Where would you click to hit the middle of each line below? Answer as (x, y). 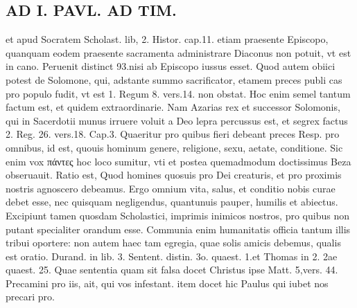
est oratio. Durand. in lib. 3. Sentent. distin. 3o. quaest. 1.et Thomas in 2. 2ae (172, 256)
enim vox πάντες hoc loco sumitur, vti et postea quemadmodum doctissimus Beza (178, 161)
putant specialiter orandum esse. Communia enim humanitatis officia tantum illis (178, 229)
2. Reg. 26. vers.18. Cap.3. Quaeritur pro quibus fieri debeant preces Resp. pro (173, 134)
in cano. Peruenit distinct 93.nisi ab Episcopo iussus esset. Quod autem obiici (171, 66)
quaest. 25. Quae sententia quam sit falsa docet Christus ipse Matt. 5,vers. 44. (172, 270)
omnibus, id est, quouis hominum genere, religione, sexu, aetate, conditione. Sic (174, 147)
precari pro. (30, 297)
